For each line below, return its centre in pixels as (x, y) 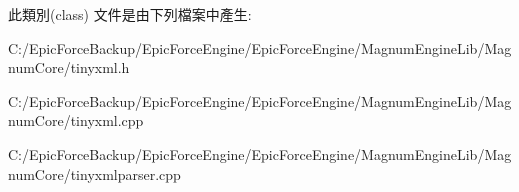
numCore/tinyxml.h (69, 67)
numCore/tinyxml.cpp (76, 120)
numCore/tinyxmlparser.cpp (94, 173)
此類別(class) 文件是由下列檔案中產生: (130, 14)
